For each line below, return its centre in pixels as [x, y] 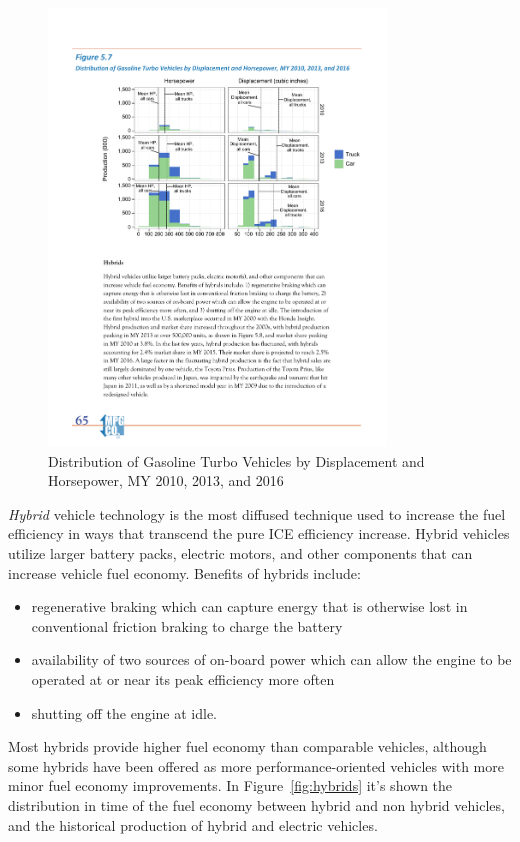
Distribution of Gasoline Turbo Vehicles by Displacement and [236, 460]
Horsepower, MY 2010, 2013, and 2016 [166, 480]
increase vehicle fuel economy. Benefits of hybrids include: [184, 572]
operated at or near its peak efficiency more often [183, 679]
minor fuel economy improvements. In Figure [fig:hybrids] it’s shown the [230, 785]
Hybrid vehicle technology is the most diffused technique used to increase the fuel [257, 513]
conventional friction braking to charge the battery [187, 625]
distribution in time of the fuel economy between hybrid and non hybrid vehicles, [256, 805]
